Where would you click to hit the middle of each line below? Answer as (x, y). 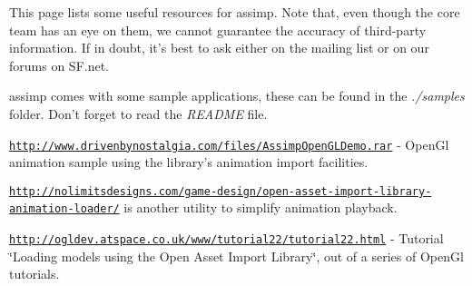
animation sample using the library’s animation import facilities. (189, 162)
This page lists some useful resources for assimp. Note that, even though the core (235, 12)
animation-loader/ (64, 209)
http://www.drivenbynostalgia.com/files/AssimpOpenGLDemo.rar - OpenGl (229, 144)
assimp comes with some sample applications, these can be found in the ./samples (237, 96)
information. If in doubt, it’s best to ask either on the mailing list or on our (219, 48)
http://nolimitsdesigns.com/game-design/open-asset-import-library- (221, 191)
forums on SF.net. (59, 65)
